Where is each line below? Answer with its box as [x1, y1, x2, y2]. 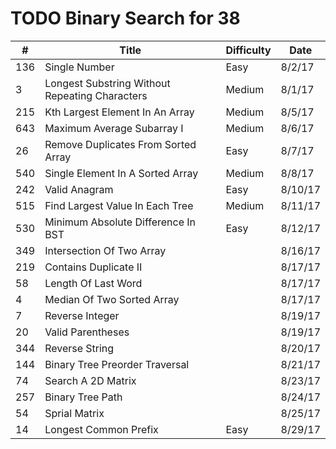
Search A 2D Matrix [44, 373, 137, 387]
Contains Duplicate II [44, 260, 143, 274]
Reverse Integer [44, 308, 120, 322]
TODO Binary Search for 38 [10, 7, 241, 30]
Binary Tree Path [44, 390, 123, 404]
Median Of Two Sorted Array [44, 292, 180, 306]
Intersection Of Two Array [44, 243, 167, 257]
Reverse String [44, 341, 115, 355]
